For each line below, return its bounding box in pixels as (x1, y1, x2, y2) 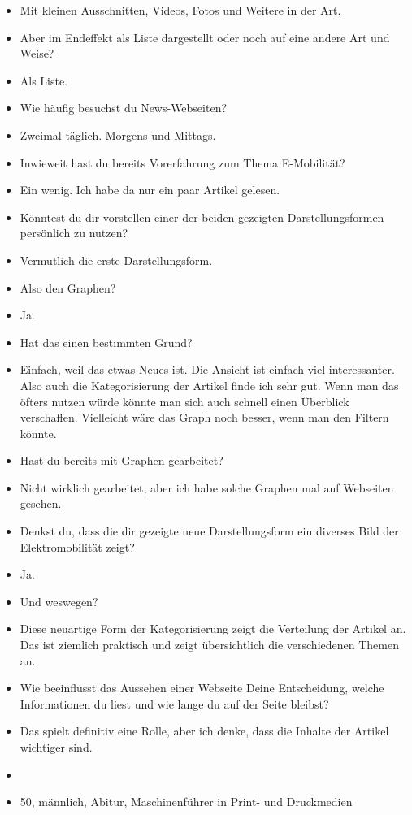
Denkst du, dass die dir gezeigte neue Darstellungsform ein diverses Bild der (20, 522, 399, 540)
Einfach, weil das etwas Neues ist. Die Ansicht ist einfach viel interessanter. (20, 361, 395, 378)
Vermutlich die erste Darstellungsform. (20, 251, 213, 268)
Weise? (20, 45, 54, 62)
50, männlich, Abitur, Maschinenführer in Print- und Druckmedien (20, 793, 353, 810)
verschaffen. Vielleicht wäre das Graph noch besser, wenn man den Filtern (20, 409, 389, 426)
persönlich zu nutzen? (20, 224, 128, 241)
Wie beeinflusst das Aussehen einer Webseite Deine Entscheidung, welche (20, 679, 384, 696)
